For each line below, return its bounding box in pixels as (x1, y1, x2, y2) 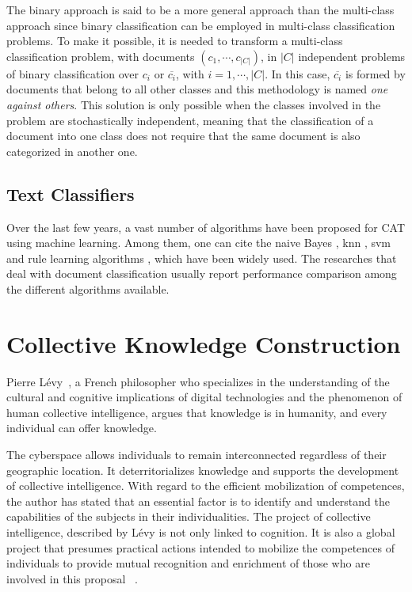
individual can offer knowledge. (6, 419, 157, 436)
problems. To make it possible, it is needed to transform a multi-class (6, 32, 343, 49)
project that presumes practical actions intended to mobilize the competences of (6, 539, 395, 556)
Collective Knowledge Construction (6, 327, 401, 359)
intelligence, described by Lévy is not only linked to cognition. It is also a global (6, 523, 395, 540)
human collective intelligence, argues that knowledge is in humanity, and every (6, 404, 387, 420)
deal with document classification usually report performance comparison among (6, 265, 397, 282)
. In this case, (265, 65, 330, 82)
